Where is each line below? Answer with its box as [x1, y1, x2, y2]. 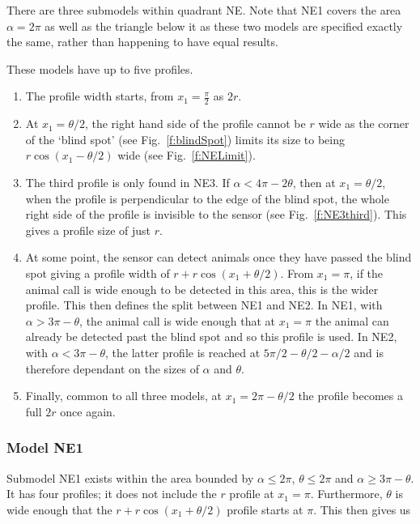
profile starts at [227, 501, 303, 518]
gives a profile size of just [25, 221, 151, 238]
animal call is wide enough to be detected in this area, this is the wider [25, 280, 379, 297]
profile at [229, 485, 274, 502]
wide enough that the [6, 501, 112, 518]
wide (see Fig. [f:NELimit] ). [117, 147, 256, 164]
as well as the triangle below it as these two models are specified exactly [45, 17, 403, 34]
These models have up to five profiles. [6, 60, 193, 77]
